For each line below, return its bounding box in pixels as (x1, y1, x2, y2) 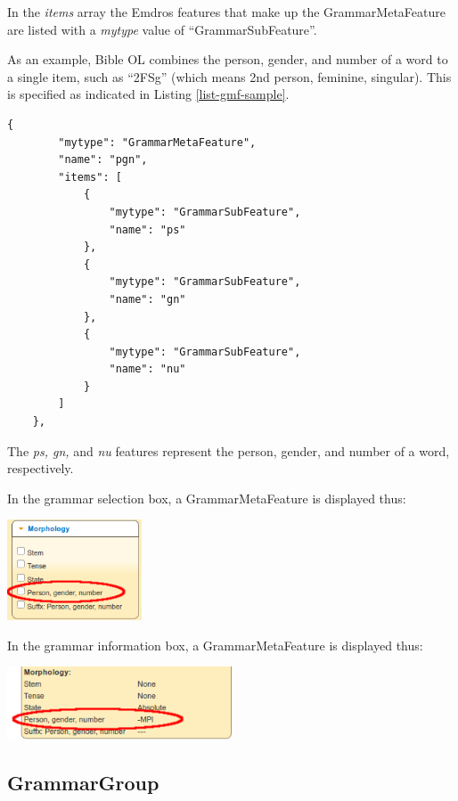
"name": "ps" (109, 223, 186, 236)
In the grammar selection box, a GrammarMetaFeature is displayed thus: (7, 488, 406, 507)
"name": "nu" (109, 363, 186, 376)
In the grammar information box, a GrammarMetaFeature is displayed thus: (7, 635, 423, 654)
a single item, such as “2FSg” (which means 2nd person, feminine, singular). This (7, 67, 452, 86)
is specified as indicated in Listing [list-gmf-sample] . (7, 85, 290, 103)
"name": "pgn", (58, 153, 148, 167)
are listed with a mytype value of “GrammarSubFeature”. (7, 20, 317, 38)
